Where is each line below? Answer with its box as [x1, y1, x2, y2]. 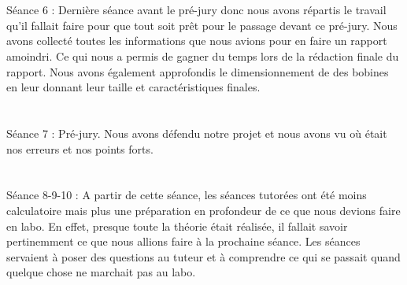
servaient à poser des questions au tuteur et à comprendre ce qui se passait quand [6, 248, 401, 265]
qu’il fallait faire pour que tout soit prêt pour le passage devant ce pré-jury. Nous [6, 17, 398, 33]
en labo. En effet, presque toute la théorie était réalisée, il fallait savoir [6, 217, 348, 234]
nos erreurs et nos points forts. [6, 140, 154, 157]
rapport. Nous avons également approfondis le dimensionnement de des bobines [6, 63, 389, 80]
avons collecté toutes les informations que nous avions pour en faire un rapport [6, 32, 387, 49]
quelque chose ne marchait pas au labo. [6, 264, 196, 280]
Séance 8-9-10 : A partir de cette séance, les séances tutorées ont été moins [6, 187, 367, 203]
